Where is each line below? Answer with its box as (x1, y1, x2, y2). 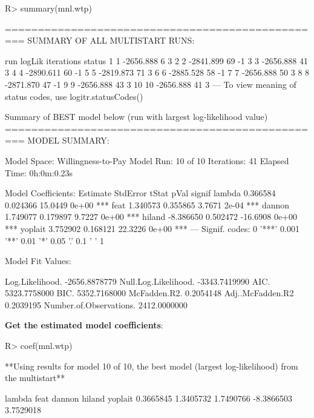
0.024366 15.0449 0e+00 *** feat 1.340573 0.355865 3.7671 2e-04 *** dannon (5, 198, 290, 211)
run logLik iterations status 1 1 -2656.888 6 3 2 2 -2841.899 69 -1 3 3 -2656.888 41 (5, 54, 308, 67)
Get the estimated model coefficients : (5, 319, 163, 331)
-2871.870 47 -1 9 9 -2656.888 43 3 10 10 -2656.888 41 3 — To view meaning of (5, 78, 296, 90)
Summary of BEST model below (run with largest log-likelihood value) (5, 110, 268, 123)
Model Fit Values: (5, 254, 71, 267)
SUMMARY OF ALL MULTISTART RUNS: (27, 34, 195, 47)
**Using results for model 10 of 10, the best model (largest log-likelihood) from (5, 359, 298, 372)
